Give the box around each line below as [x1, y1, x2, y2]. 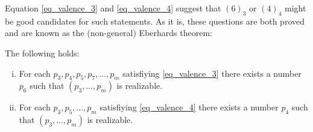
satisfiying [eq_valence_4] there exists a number [100, 101, 279, 113]
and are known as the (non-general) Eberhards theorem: [5, 26, 212, 39]
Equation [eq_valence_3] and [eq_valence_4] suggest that [5, 2, 221, 14]
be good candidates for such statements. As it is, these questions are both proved [5, 14, 305, 27]
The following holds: [5, 46, 80, 59]
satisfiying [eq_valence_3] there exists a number [122, 67, 302, 79]
